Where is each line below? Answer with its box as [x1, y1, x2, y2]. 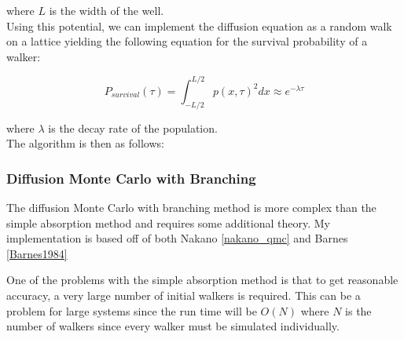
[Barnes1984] [6, 245, 68, 261]
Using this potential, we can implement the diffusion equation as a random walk [6, 17, 392, 34]
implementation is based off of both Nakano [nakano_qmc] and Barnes [6, 230, 348, 246]
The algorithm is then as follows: [6, 135, 164, 151]
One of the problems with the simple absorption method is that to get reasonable [6, 272, 398, 288]
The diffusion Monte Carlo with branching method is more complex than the [6, 199, 376, 216]
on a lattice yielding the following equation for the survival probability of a [6, 33, 368, 49]
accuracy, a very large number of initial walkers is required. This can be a [6, 287, 361, 304]
